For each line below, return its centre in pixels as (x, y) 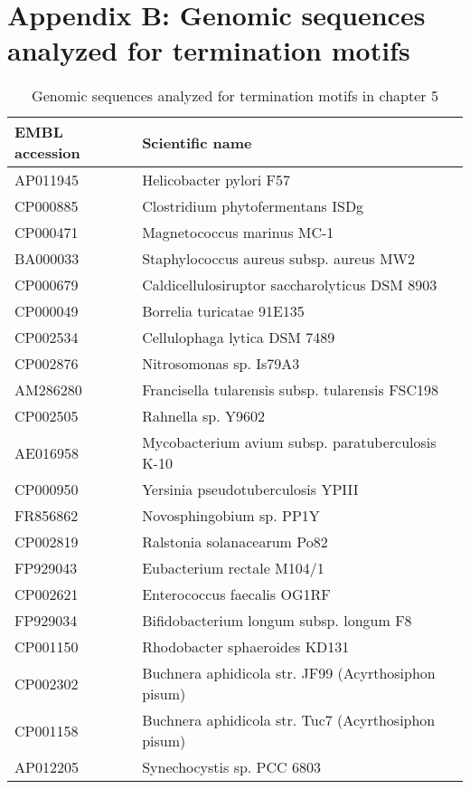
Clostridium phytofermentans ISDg (253, 206)
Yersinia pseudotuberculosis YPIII (250, 490)
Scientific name (197, 142)
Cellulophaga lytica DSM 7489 (239, 337)
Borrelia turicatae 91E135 (223, 311)
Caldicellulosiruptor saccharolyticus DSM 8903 (290, 285)
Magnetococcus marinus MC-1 (238, 233)
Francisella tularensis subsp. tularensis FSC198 (291, 390)
